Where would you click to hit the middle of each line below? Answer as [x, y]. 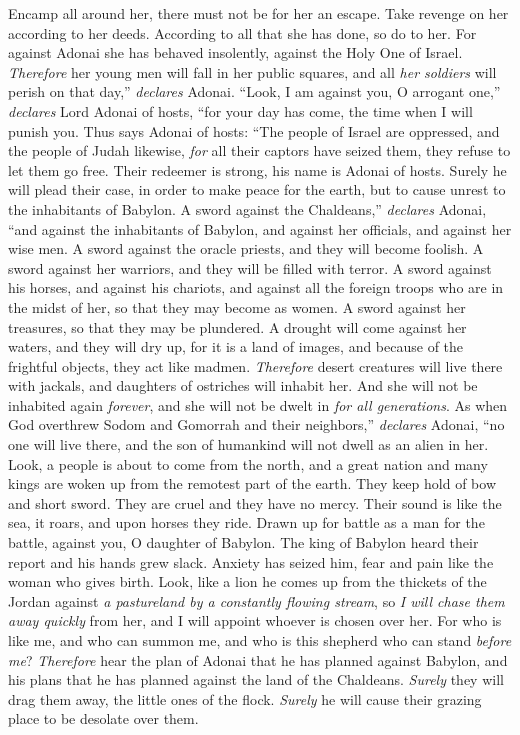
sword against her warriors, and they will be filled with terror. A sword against [250, 267]
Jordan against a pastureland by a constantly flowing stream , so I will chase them [256, 600]
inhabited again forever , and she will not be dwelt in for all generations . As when [258, 404]
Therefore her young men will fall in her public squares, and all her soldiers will [252, 71]
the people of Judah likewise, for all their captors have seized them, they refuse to [259, 150]
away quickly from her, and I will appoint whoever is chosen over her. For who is [255, 620]
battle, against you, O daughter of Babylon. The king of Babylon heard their [243, 542]
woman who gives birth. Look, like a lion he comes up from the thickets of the [247, 581]
